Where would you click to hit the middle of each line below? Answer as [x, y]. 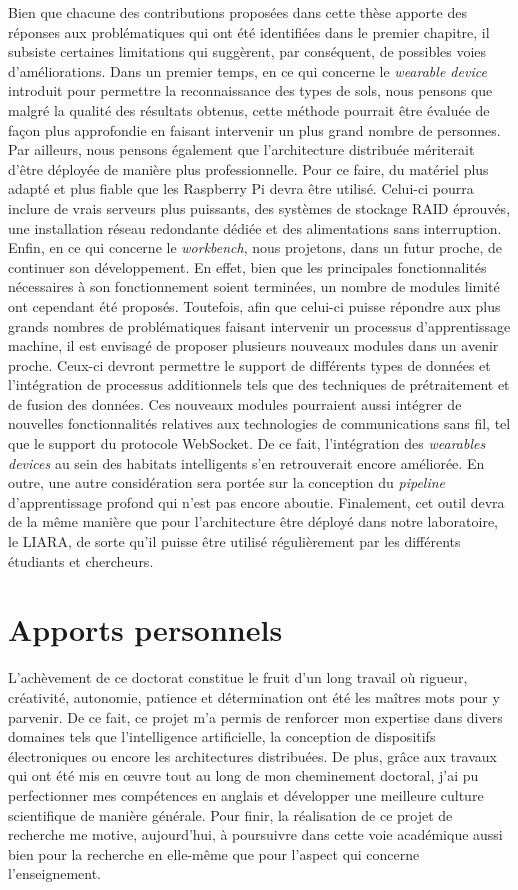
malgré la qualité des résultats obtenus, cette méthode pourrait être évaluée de [249, 109]
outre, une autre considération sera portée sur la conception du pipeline [227, 482]
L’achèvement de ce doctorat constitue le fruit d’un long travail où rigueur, [238, 677]
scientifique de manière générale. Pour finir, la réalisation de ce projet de [230, 814]
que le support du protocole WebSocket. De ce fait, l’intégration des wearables [247, 443]
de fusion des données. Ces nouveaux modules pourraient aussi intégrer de [235, 403]
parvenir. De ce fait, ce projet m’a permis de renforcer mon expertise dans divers [255, 716]
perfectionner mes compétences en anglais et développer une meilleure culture [246, 794]
